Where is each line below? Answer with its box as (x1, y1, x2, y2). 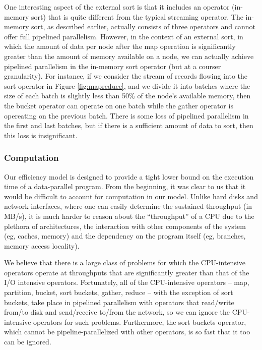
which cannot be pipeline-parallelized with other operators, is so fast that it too (4, 326, 250, 337)
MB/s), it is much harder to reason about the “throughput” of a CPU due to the (4, 210, 254, 221)
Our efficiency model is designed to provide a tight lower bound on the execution (4, 171, 254, 182)
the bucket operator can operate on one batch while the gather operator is (4, 100, 233, 110)
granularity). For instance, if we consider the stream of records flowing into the (4, 71, 247, 81)
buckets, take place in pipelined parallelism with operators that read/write (4, 297, 234, 307)
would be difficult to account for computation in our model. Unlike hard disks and (4, 191, 258, 201)
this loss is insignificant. (4, 130, 78, 140)
